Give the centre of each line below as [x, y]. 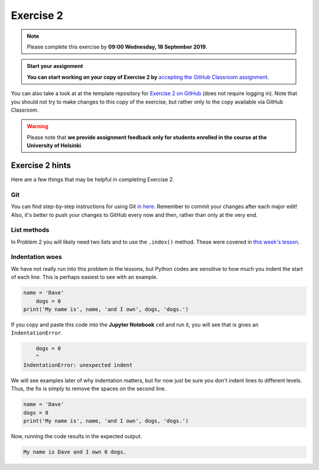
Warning [38, 127]
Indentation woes [36, 257]
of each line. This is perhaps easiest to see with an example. [84, 277]
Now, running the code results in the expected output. [77, 436]
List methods [30, 230]
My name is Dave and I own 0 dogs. [75, 452]
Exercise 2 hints [41, 165]
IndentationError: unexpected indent [78, 365]
